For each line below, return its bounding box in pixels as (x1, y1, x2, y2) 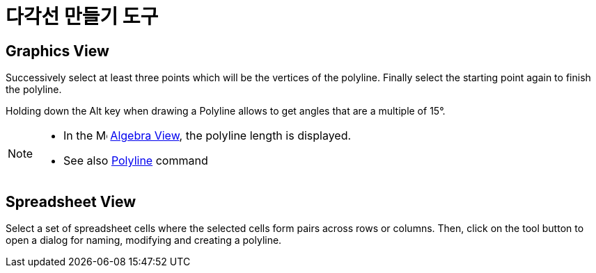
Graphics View (6, 42, 109, 60)
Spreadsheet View (6, 192, 136, 210)
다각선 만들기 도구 (6, 5, 159, 28)
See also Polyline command (63, 154, 208, 168)
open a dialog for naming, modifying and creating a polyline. (6, 234, 282, 247)
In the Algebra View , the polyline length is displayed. (63, 129, 352, 143)
